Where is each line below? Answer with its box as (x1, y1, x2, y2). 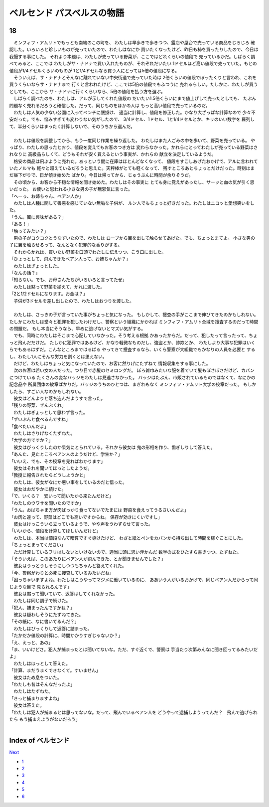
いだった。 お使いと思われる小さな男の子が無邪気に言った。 (9, 186, 133, 192)
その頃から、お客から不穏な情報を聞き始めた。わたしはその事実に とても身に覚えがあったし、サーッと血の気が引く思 (13, 179, 255, 185)
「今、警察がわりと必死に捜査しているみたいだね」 (9, 570, 114, 576)
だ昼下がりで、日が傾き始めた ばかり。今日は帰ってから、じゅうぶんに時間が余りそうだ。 (9, 172, 194, 178)
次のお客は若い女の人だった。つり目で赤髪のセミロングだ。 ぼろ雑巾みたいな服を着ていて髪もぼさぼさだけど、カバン (13, 367, 255, 373)
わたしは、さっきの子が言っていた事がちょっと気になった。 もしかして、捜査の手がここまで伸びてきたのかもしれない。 (13, 312, 259, 318)
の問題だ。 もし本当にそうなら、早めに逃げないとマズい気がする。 (9, 325, 146, 331)
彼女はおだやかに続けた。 (13, 486, 66, 492)
